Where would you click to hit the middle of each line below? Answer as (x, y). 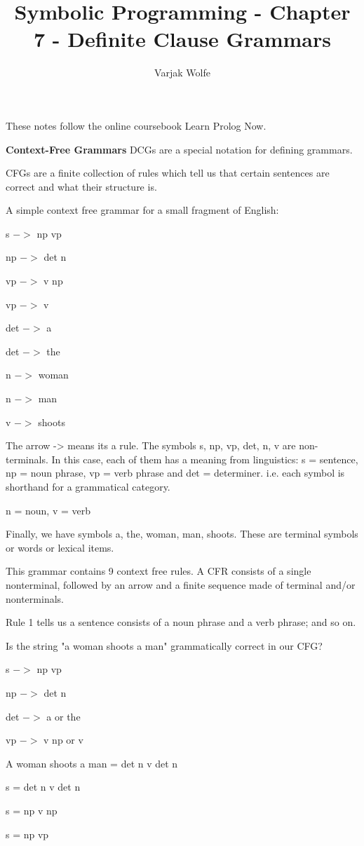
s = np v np (32, 810)
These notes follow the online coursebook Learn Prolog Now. (136, 125)
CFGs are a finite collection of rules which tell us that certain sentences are (168, 173)
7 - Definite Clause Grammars (182, 39)
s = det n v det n (43, 787)
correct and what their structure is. (81, 186)
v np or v (63, 740)
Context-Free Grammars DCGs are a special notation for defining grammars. (179, 149)
